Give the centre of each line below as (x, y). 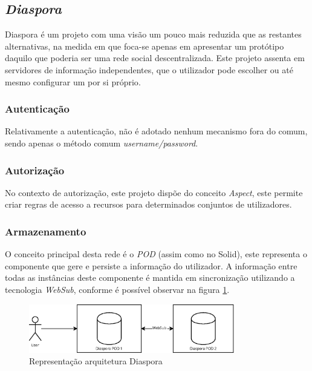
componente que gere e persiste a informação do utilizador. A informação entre (151, 265)
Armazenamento (46, 231)
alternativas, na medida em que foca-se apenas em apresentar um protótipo (145, 46)
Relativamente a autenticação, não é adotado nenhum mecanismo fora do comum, (156, 131)
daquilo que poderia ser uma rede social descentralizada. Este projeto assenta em (155, 58)
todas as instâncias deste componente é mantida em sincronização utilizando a (150, 277)
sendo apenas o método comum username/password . (102, 143)
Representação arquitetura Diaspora (96, 361)
